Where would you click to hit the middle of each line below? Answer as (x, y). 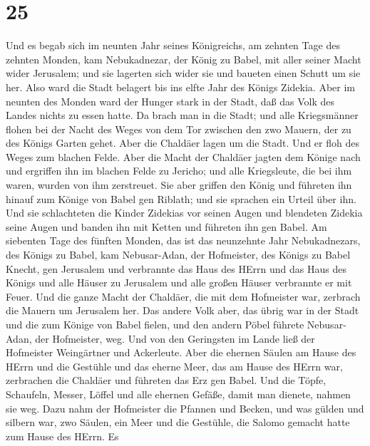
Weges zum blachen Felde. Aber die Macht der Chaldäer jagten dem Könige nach (183, 156)
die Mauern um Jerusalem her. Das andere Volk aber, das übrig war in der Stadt (183, 310)
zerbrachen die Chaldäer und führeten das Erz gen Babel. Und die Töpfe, (166, 380)
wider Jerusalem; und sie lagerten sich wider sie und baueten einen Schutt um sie (183, 73)
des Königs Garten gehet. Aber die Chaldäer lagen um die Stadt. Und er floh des (183, 143)
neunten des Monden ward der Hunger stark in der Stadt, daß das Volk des (170, 101)
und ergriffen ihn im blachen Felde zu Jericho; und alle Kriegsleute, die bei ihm (179, 171)
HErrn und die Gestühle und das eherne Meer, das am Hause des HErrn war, (174, 366)
